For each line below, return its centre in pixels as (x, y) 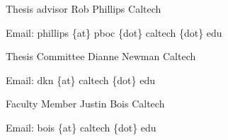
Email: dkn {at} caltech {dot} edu (80, 80)
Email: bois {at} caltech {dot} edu (81, 127)
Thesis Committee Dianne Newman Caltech (101, 56)
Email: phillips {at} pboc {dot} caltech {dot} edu (114, 32)
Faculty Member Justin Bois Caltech (85, 104)
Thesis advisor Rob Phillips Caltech (84, 8)
